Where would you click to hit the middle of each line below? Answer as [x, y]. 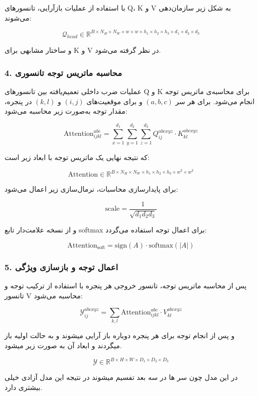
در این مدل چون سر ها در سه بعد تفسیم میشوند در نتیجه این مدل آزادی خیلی [121, 377]
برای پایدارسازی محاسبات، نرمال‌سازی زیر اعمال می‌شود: [91, 189]
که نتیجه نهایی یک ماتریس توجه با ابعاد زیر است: [77, 157]
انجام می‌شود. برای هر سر [215, 101]
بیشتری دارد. [24, 387]
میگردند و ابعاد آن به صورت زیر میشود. [63, 345]
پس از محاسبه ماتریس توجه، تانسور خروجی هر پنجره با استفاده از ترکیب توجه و [126, 286]
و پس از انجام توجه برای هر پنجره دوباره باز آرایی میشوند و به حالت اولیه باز [120, 335]
